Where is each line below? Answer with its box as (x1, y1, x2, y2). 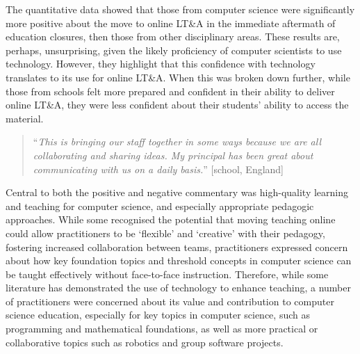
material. (6, 111, 44, 125)
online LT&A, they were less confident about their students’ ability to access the (6, 97, 349, 112)
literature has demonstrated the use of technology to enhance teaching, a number (6, 280, 351, 295)
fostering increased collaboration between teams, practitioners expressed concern (6, 239, 348, 254)
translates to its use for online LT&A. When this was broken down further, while (6, 70, 350, 84)
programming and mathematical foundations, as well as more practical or (6, 321, 318, 336)
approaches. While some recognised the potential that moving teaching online (6, 212, 336, 227)
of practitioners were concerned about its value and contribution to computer (6, 293, 334, 308)
